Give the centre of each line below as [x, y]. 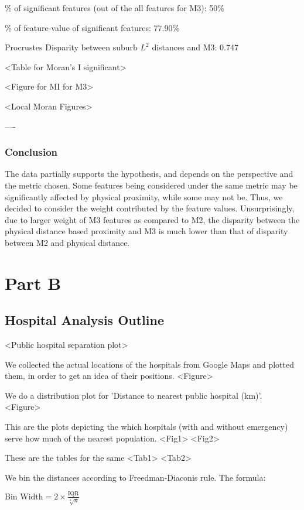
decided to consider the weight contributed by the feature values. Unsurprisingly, [150, 208]
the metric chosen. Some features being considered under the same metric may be [151, 185]
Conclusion [31, 152]
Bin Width [24, 497]
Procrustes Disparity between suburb [71, 47]
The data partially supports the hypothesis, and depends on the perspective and [149, 174]
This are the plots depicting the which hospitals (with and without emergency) [146, 427]
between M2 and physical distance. [67, 242]
